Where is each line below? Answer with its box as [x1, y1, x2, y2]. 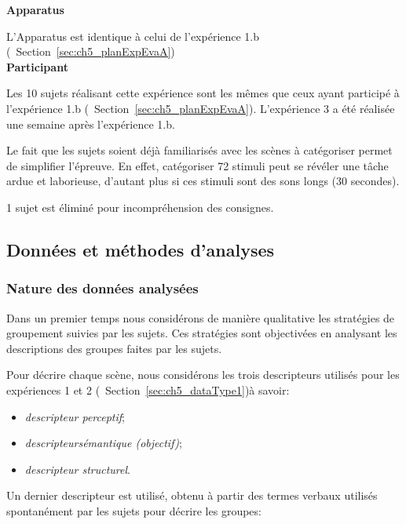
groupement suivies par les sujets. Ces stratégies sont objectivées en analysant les [6, 325, 397, 341]
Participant [6, 58, 68, 75]
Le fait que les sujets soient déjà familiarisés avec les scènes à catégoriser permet [6, 142, 393, 158]
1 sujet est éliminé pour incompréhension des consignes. [6, 198, 274, 215]
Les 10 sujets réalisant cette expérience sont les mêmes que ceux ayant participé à [6, 85, 400, 101]
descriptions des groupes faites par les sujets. [6, 340, 222, 356]
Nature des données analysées [6, 278, 199, 298]
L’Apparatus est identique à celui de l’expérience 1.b [6, 27, 260, 44]
